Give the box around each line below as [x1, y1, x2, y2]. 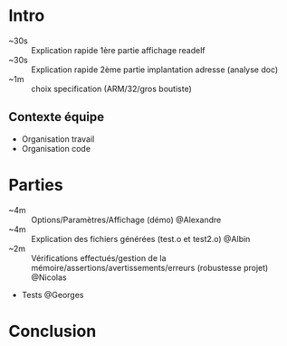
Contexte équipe [8, 109, 105, 125]
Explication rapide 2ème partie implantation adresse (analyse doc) [31, 64, 279, 75]
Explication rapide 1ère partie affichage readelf [31, 44, 206, 55]
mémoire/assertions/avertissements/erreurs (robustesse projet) [31, 262, 269, 273]
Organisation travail [21, 133, 95, 145]
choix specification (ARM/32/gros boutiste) [31, 83, 192, 94]
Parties [8, 174, 64, 195]
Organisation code [21, 143, 91, 154]
